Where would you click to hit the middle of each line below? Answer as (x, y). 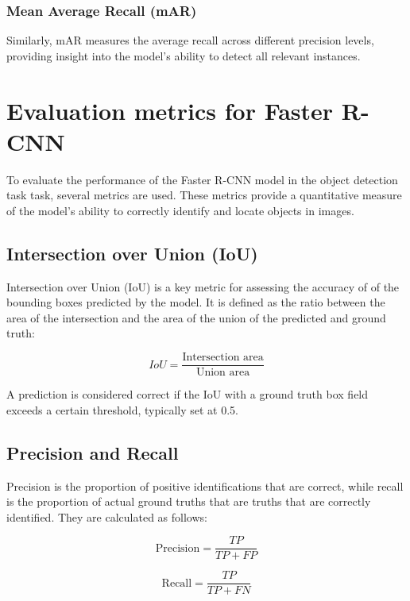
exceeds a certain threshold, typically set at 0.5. (122, 409)
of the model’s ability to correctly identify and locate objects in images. (180, 210)
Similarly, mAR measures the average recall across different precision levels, (190, 40)
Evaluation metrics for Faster (170, 110)
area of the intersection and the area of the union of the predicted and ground (196, 317)
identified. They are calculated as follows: (107, 516)
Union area (223, 373)
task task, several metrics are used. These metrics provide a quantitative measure (204, 195)
